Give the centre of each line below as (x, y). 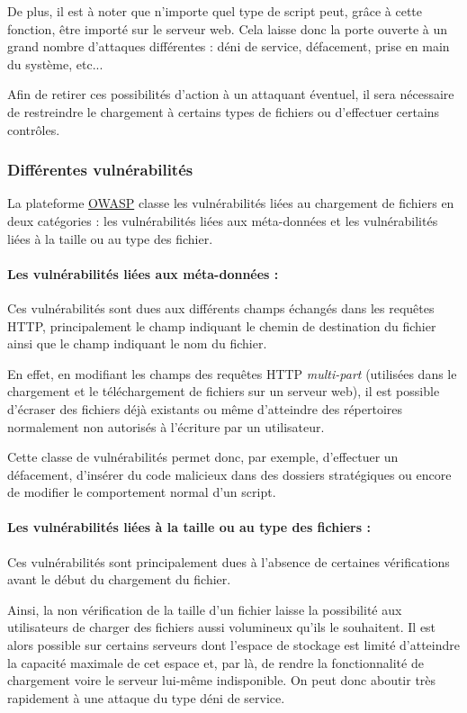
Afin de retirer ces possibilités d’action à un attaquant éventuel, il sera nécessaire (231, 94)
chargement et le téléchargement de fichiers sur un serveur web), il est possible (224, 391)
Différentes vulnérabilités (100, 170)
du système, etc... (55, 63)
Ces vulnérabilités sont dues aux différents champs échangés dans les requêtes (221, 307)
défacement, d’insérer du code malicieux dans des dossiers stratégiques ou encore (229, 474)
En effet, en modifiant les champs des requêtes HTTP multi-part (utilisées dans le (232, 373)
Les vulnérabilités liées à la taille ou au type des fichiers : (189, 527)
